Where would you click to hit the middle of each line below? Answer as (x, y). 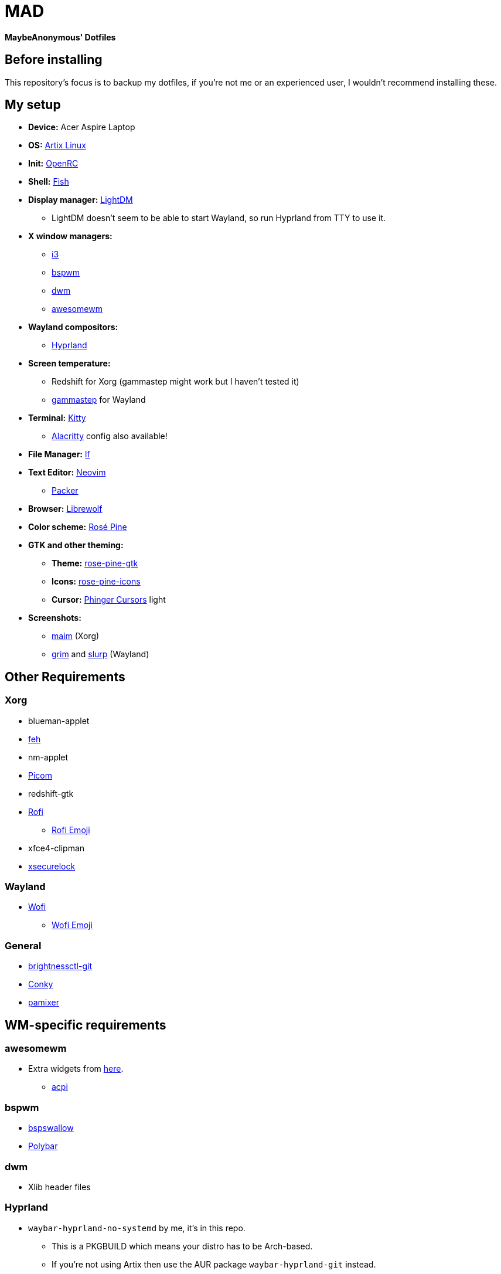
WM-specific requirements (86, 1025)
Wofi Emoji (72, 925)
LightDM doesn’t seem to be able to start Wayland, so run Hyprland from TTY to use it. (219, 218)
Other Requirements (65, 677)
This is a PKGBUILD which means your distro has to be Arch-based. (182, 1246)
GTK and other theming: (76, 545)
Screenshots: (55, 618)
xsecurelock (52, 866)
